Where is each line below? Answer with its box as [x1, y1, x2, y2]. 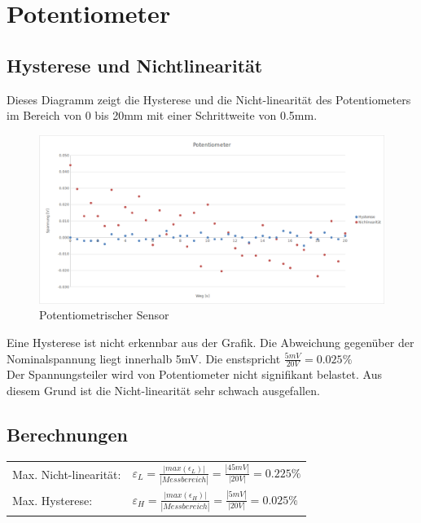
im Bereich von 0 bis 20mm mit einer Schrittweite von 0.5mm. [7, 107, 318, 124]
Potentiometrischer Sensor [39, 306, 169, 323]
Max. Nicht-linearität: [12, 465, 121, 482]
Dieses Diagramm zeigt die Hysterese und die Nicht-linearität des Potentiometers [7, 90, 411, 108]
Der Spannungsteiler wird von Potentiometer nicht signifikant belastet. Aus [7, 366, 382, 383]
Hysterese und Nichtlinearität [7, 52, 263, 77]
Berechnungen [7, 421, 128, 446]
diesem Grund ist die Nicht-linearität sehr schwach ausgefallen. [7, 382, 320, 398]
